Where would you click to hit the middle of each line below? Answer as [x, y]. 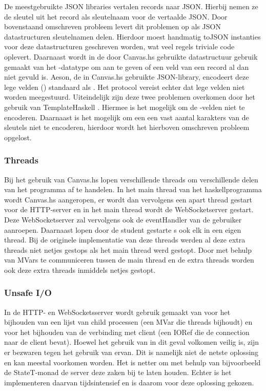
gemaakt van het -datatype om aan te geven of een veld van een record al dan [127, 67]
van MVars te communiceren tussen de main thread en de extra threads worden [129, 260]
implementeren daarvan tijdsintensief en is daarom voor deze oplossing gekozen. [129, 382]
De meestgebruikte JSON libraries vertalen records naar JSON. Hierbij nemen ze [131, 6]
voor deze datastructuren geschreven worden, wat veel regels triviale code [119, 46]
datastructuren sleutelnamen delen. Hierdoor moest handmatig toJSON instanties [132, 36]
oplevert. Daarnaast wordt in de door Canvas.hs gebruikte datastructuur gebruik [131, 56]
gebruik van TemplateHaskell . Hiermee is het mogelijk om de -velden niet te [125, 107]
